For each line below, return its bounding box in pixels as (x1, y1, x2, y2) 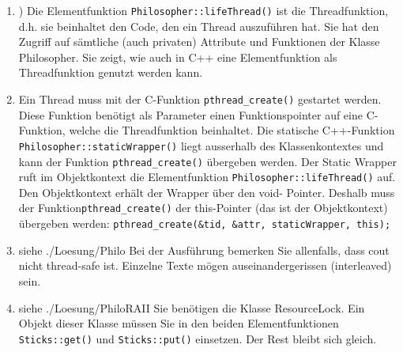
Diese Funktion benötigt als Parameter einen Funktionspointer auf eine (18, 106, 363, 123)
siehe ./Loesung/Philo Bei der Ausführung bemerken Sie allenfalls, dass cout (18, 241, 390, 258)
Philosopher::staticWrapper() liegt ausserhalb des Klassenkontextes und (18, 137, 384, 153)
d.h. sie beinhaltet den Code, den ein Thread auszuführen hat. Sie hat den (18, 17, 379, 34)
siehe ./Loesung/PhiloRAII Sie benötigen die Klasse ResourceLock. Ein (18, 299, 365, 316)
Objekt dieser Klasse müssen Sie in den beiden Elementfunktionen (18, 315, 339, 331)
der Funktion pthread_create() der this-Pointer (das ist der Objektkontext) (18, 199, 388, 216)
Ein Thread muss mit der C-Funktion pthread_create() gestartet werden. (18, 91, 382, 108)
